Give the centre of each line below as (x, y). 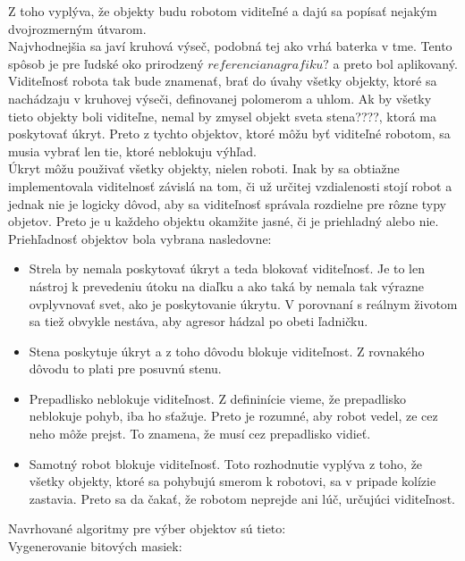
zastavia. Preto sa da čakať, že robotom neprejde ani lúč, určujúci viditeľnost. (242, 498)
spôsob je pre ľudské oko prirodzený (106, 63)
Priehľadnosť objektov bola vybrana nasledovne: (140, 238)
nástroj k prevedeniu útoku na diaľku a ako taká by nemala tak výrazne (227, 285)
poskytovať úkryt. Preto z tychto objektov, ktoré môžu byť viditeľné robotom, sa (229, 134)
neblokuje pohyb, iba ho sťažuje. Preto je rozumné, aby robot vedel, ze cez (233, 416)
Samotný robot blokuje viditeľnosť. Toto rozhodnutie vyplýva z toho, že (226, 463)
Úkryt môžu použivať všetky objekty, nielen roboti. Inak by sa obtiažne (204, 168)
